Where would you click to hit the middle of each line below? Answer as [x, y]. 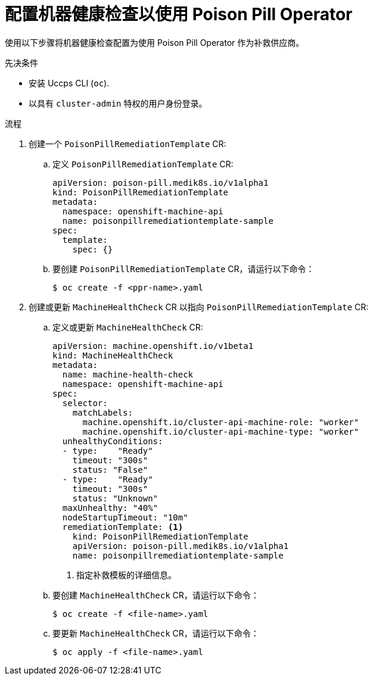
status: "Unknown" [115, 498]
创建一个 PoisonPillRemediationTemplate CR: [128, 144]
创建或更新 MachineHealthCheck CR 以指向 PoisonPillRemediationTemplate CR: [199, 307]
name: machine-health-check [128, 374]
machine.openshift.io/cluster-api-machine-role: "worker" [221, 422]
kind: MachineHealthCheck [113, 355]
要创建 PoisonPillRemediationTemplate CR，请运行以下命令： [184, 269]
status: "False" [110, 470]
